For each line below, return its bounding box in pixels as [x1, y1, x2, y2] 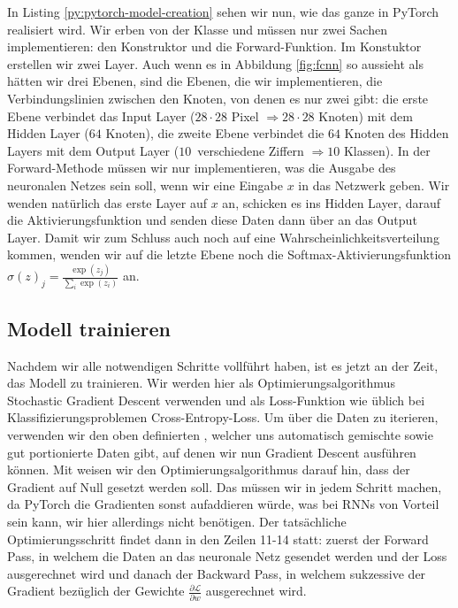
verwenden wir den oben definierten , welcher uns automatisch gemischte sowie [7, 426, 433, 444]
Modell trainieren [7, 314, 172, 342]
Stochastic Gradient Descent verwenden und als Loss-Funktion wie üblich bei [7, 390, 425, 409]
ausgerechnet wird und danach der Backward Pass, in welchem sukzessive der [7, 564, 426, 582]
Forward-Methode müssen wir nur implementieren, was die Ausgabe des [7, 158, 396, 177]
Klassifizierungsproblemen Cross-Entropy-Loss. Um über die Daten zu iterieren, [7, 408, 439, 427]
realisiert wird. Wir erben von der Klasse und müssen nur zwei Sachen [7, 19, 387, 38]
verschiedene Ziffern [197, 141, 304, 159]
